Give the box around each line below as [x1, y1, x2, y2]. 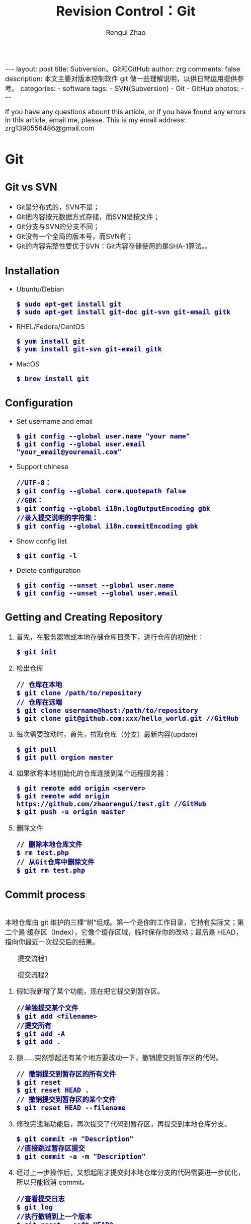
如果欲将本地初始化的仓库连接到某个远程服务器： [16, 769, 171, 778]
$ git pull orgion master [16, 753, 114, 761]
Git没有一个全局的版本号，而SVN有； [16, 232, 133, 241]
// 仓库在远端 [16, 698, 62, 707]
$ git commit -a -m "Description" [16, 1152, 146, 1161]
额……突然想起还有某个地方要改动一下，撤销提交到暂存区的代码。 [16, 1053, 223, 1062]
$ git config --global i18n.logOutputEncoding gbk [16, 504, 211, 513]
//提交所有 [16, 1021, 52, 1030]
